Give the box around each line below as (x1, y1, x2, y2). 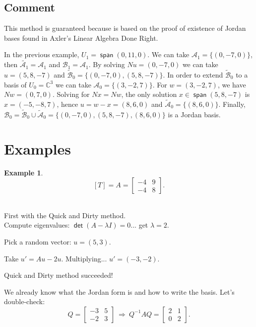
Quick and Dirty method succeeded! (4, 270, 113, 280)
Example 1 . (4, 167, 43, 177)
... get (130, 220, 148, 230)
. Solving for (52, 89, 90, 99)
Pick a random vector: (4, 236, 71, 246)
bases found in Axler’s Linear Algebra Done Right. (4, 32, 158, 43)
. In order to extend (163, 70, 223, 80)
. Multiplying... (61, 253, 107, 263)
